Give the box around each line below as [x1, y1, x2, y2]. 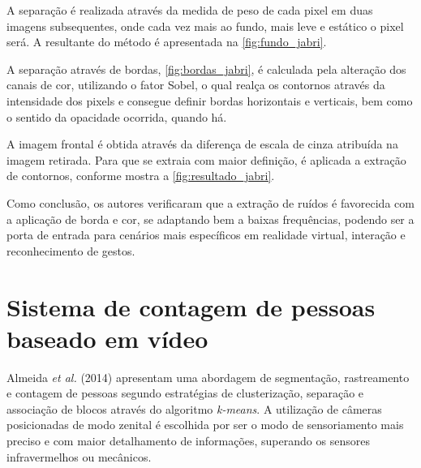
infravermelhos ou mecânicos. [6, 448, 152, 465]
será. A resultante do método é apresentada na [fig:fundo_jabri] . [6, 33, 327, 50]
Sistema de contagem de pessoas [6, 290, 376, 323]
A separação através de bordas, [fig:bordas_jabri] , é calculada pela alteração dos [6, 60, 406, 77]
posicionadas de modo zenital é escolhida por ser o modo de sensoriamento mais [6, 416, 404, 433]
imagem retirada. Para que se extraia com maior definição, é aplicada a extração [6, 151, 406, 168]
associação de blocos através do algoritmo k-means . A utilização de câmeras [6, 400, 382, 417]
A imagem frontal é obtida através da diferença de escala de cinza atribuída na [6, 135, 398, 152]
